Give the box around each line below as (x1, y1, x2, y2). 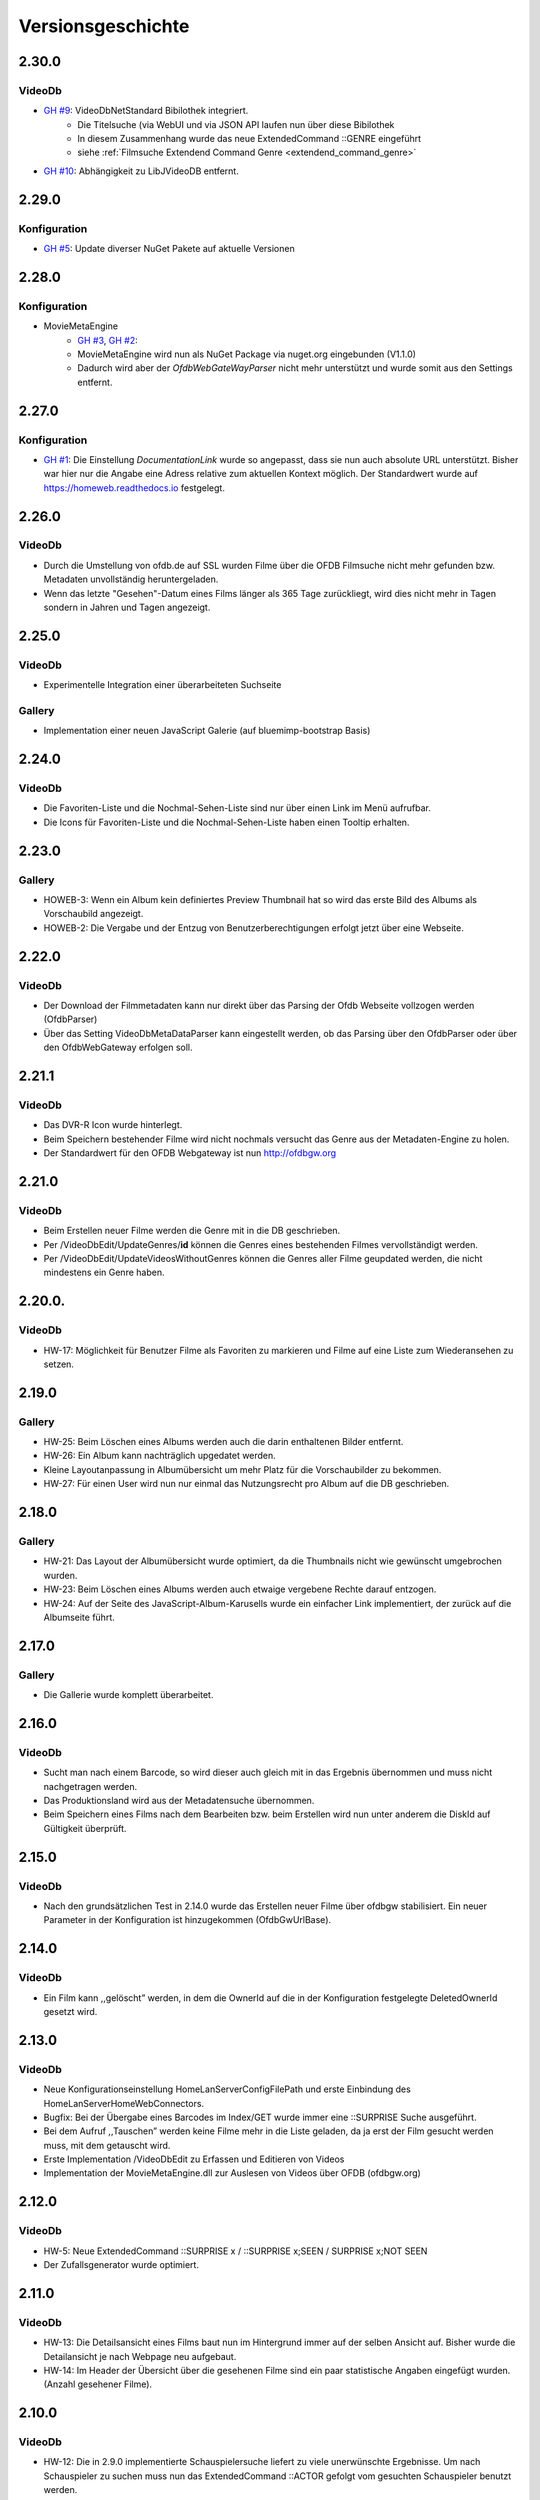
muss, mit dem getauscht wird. (43, 2139, 171, 2151)
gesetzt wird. (43, 2005, 98, 2017)
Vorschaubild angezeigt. (43, 908, 144, 920)
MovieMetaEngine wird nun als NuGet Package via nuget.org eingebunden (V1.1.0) (77, 348, 417, 360)
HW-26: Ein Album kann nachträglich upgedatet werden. (43, 1450, 277, 1462)
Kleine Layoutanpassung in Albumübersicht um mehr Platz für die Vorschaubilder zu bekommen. (43, 1463, 442, 1475)
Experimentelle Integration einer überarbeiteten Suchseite (43, 679, 282, 691)
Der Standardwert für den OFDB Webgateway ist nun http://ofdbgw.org (43, 1147, 337, 1159)
